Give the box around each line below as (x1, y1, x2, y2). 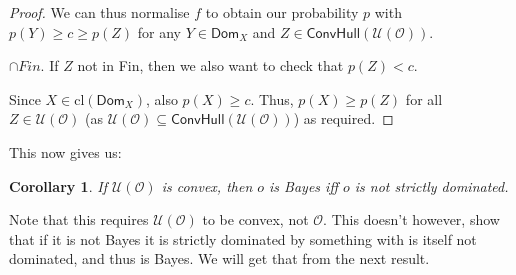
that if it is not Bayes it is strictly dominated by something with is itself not (9, 228, 477, 249)
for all (405, 88, 443, 109)
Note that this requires (9, 209, 149, 230)
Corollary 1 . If (9, 175, 107, 196)
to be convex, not (202, 209, 309, 230)
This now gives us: (9, 141, 122, 162)
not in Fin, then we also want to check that (77, 55, 344, 76)
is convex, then (161, 175, 253, 196)
